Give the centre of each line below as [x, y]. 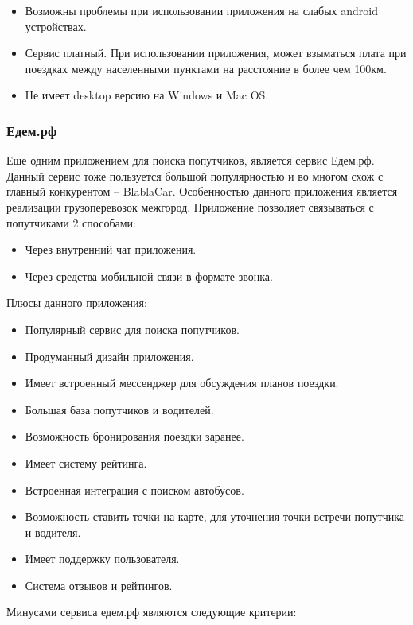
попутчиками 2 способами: [71, 222]
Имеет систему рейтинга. [86, 462]
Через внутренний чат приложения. [111, 249]
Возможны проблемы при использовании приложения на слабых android [201, 10]
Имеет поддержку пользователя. [102, 559]
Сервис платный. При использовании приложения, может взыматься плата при [216, 53]
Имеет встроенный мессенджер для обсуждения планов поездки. [182, 383]
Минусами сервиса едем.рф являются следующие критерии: [152, 612]
